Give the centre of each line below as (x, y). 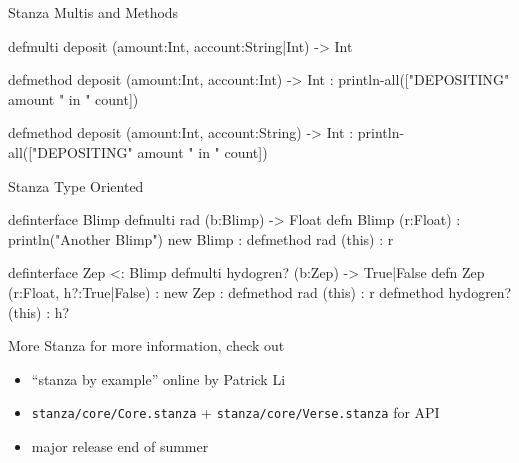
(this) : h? (39, 311)
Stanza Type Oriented (76, 185)
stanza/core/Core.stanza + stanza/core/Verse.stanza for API (235, 412)
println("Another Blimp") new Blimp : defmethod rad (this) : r (201, 238)
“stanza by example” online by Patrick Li (158, 378)
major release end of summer (120, 445)
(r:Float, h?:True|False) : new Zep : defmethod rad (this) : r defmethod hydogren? (260, 291)
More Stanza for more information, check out (146, 345)
